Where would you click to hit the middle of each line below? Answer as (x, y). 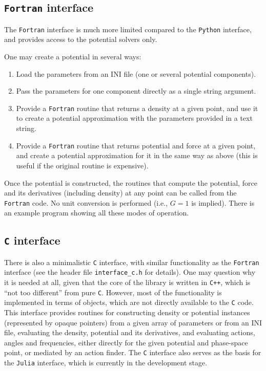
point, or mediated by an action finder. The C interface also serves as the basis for (133, 352)
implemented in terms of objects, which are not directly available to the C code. (129, 302)
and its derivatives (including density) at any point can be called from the (120, 193)
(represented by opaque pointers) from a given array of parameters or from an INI (133, 322)
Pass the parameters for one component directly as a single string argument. (136, 91)
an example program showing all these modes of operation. (97, 213)
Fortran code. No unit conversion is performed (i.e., (86, 202)
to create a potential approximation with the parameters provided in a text (134, 118)
